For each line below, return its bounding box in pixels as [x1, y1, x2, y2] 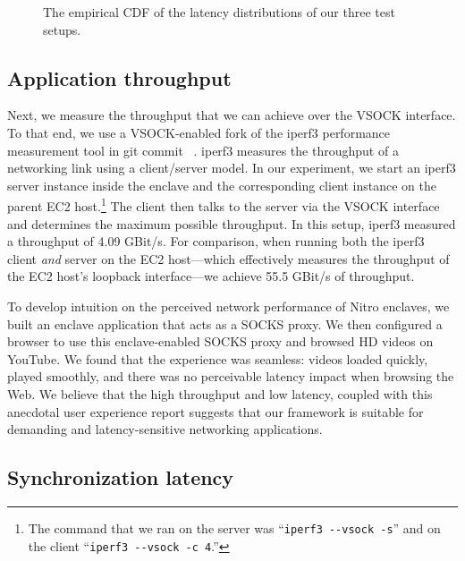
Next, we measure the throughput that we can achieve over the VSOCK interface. [7, 106, 456, 124]
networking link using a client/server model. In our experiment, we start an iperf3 [7, 158, 456, 177]
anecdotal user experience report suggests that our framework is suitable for [7, 402, 424, 421]
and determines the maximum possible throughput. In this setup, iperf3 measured [7, 214, 456, 233]
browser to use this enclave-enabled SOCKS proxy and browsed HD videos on [7, 332, 434, 351]
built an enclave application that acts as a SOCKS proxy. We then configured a [7, 314, 443, 333]
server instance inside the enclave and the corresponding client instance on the [7, 175, 437, 194]
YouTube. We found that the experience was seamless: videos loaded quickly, [7, 349, 428, 368]
